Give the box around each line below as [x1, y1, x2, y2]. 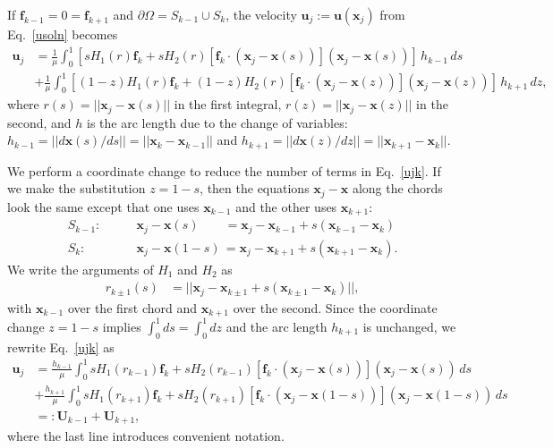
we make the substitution [7, 179, 146, 198]
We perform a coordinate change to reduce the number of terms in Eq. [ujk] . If [7, 161, 441, 180]
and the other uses [235, 197, 337, 216]
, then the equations [200, 179, 310, 198]
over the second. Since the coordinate [233, 298, 438, 317]
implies [102, 317, 141, 335]
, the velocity [225, 5, 297, 23]
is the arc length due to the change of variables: [87, 113, 348, 131]
